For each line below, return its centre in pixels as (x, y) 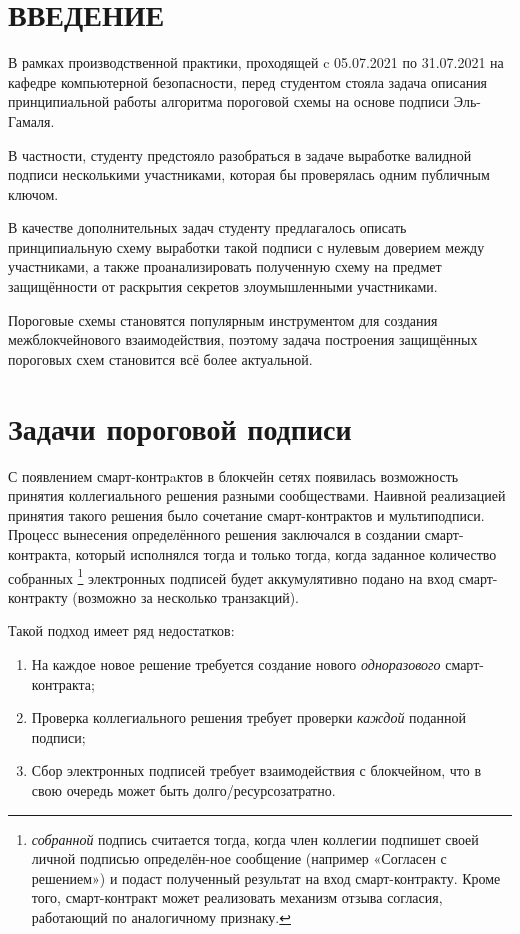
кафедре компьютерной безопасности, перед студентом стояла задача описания (248, 81)
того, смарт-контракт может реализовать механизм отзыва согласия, (237, 897)
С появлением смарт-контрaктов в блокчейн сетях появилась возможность (233, 475)
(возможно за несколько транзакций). (185, 596)
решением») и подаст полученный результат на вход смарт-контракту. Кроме (266, 877)
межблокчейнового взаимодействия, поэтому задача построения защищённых (243, 339)
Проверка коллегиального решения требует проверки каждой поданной (248, 717)
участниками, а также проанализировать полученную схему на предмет (225, 266)
